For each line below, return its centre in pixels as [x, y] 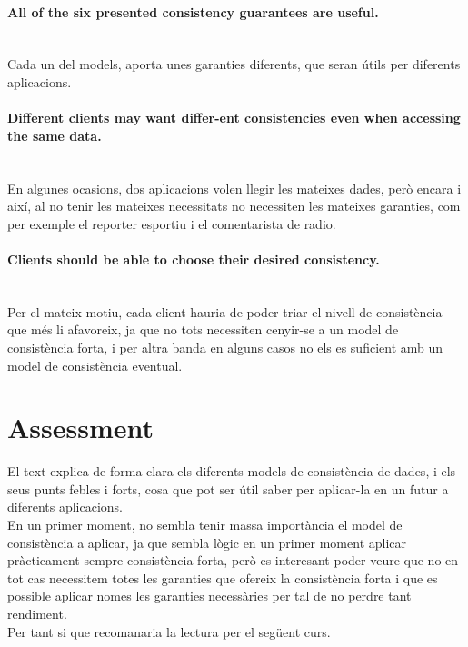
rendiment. [37, 613]
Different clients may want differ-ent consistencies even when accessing [234, 118]
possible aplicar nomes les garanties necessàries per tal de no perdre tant [209, 596]
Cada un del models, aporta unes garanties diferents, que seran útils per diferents [234, 64]
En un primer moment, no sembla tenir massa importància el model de [205, 525]
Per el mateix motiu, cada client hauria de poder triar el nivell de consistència [225, 311]
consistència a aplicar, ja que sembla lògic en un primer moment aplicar [207, 542]
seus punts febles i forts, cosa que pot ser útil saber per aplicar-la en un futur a [228, 488]
